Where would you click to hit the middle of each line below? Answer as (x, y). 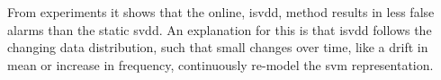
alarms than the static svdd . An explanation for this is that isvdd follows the (220, 29)
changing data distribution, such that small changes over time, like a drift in (218, 47)
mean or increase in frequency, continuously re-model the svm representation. (220, 64)
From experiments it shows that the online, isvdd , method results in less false (221, 12)
